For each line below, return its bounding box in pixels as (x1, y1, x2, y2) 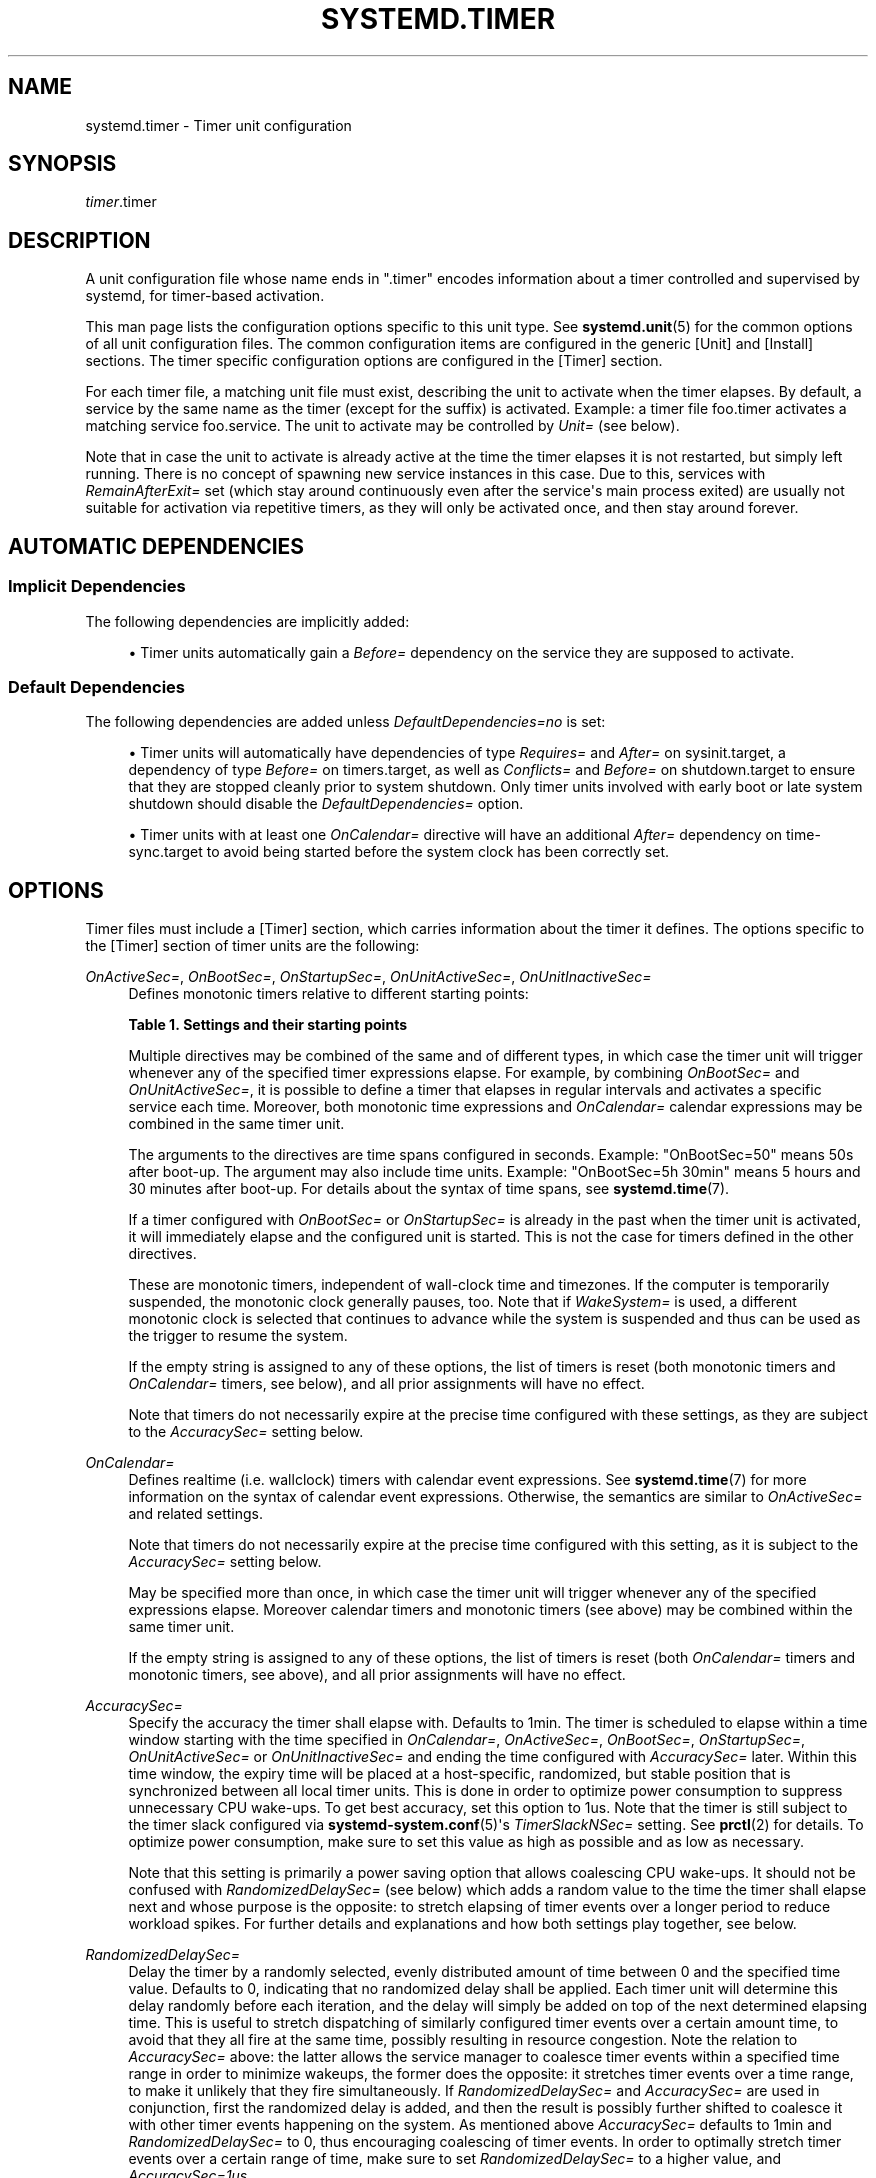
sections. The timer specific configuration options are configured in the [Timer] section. (85, 352, 663, 370)
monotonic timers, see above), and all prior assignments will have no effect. (128, 1666, 626, 1684)
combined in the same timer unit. (128, 1115, 345, 1133)
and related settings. (128, 1505, 263, 1523)
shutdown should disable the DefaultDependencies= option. (128, 795, 524, 813)
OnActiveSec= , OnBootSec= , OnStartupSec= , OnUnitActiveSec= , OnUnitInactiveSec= (85, 968, 652, 986)
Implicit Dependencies (8, 576, 186, 597)
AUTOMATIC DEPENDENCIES (8, 533, 305, 559)
